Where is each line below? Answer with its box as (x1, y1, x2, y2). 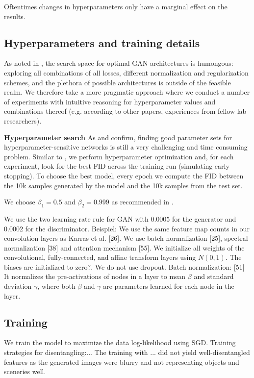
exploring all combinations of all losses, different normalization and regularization (4, 67, 249, 77)
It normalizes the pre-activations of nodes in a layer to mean (4, 271, 186, 281)
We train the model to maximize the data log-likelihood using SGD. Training (4, 337, 236, 348)
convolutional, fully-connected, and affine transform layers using (4, 252, 196, 262)
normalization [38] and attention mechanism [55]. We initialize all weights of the (4, 242, 245, 252)
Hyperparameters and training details (4, 35, 200, 50)
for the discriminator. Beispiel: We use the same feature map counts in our (25, 223, 250, 233)
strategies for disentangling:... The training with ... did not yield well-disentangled (4, 347, 250, 357)
